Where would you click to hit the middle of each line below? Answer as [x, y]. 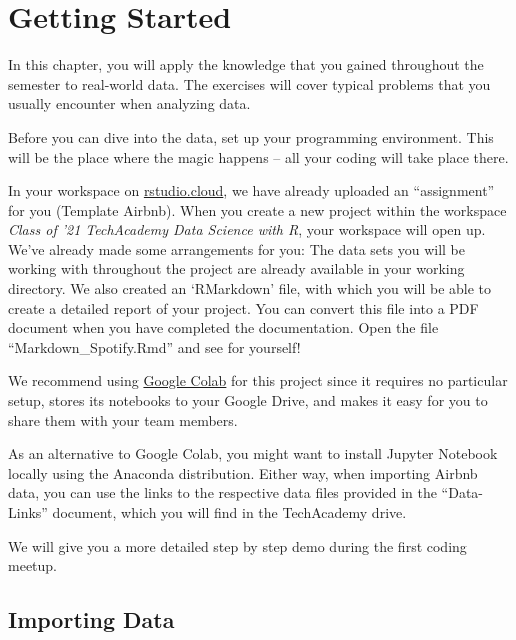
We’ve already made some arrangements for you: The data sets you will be [236, 248]
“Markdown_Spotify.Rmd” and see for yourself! [154, 346]
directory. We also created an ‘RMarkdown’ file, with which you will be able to [250, 288]
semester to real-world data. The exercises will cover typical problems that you [249, 83]
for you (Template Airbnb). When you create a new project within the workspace [257, 209]
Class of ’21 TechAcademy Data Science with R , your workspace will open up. [247, 229]
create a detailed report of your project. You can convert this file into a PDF [243, 307]
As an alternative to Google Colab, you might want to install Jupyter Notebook [253, 453]
